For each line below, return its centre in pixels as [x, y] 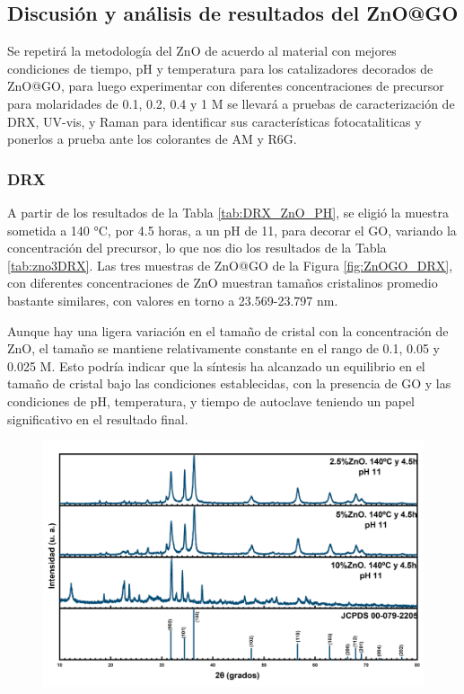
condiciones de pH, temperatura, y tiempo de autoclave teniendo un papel [211, 400]
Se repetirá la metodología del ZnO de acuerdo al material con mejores [202, 51]
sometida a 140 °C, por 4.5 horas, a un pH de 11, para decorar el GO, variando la [232, 230]
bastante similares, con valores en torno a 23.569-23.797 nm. [173, 300]
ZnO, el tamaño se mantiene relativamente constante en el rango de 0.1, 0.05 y [224, 348]
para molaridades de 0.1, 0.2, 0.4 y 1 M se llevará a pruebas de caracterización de [231, 103]
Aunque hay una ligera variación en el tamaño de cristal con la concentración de [228, 330]
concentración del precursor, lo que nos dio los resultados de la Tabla [197, 248]
